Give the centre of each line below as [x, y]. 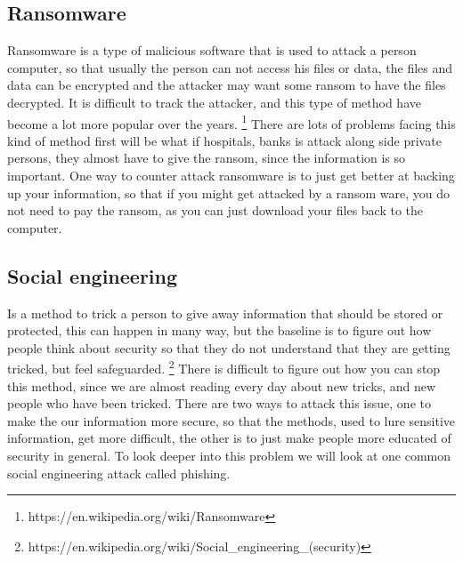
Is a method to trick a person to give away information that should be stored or [225, 313]
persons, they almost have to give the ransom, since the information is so [207, 158]
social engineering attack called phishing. [119, 473]
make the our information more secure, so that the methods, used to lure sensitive [231, 420]
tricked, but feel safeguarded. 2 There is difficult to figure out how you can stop [224, 367]
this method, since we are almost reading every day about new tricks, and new [222, 385]
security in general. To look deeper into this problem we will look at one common [229, 455]
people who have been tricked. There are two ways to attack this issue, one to [219, 403]
